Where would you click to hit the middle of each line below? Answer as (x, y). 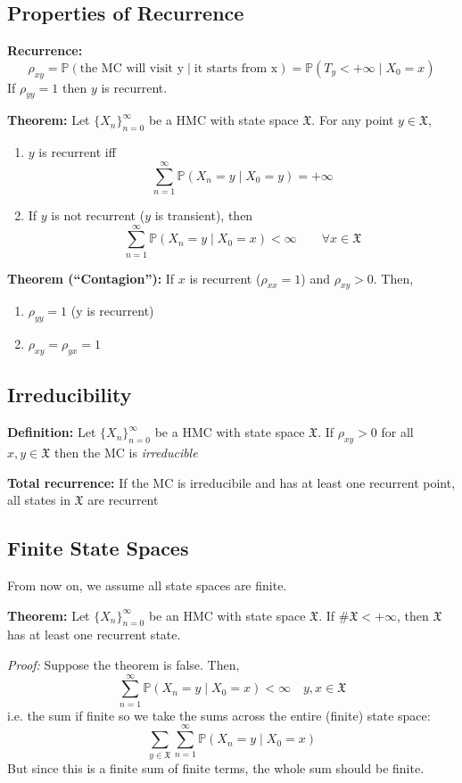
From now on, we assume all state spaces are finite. (147, 585)
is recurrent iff (77, 152)
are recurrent (123, 500)
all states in (39, 500)
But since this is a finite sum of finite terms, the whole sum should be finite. (216, 768)
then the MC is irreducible (126, 453)
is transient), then (204, 214)
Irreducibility (70, 395)
